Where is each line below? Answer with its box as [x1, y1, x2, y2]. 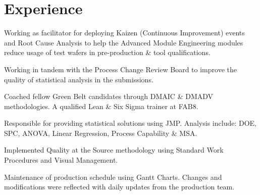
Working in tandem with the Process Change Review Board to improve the [4, 64, 237, 74]
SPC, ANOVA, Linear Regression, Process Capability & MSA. [4, 127, 197, 138]
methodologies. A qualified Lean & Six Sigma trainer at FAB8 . [4, 101, 198, 111]
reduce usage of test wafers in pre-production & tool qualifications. [4, 47, 211, 58]
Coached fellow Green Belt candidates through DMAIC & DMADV [4, 91, 214, 102]
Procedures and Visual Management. [4, 155, 118, 165]
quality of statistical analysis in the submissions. [4, 74, 153, 84]
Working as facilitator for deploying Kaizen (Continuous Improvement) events [4, 27, 245, 38]
